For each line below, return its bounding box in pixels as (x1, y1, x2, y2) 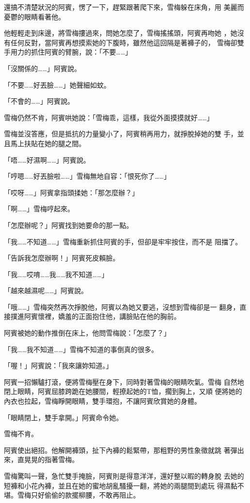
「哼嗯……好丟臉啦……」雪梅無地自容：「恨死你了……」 (4, 171, 171, 181)
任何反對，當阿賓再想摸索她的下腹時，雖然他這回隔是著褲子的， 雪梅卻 (10, 37, 237, 47)
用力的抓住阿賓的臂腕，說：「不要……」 (10, 47, 132, 57)
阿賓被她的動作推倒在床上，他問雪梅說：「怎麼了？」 (4, 328, 170, 338)
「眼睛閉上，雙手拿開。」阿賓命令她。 (4, 412, 123, 422)
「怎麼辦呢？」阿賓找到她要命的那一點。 (4, 220, 133, 230)
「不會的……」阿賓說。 (4, 96, 74, 106)
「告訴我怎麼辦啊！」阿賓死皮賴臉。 (4, 253, 119, 263)
